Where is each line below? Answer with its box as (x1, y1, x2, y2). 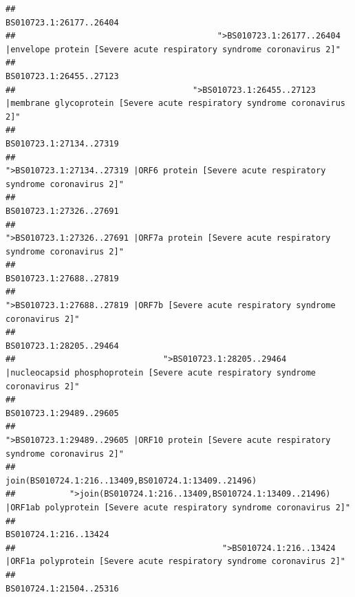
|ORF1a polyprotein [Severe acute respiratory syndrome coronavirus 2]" (6, 556, 345, 567)
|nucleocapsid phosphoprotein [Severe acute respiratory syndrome (6, 368, 316, 378)
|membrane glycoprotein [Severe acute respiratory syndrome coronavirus (6, 98, 345, 109)
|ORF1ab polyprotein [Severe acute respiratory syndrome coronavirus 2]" (6, 502, 351, 512)
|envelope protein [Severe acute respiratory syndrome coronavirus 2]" (6, 44, 341, 54)
